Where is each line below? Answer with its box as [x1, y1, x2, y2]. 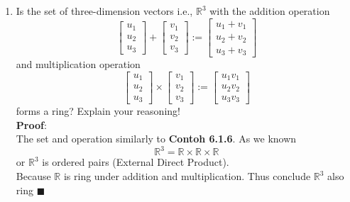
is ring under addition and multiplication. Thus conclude [63, 169, 311, 183]
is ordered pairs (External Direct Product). [42, 155, 229, 169]
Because [16, 169, 51, 183]
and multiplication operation [16, 57, 141, 72]
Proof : [16, 117, 47, 132]
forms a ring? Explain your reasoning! [16, 103, 180, 118]
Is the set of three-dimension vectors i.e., [16, 4, 193, 18]
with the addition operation [209, 4, 330, 18]
